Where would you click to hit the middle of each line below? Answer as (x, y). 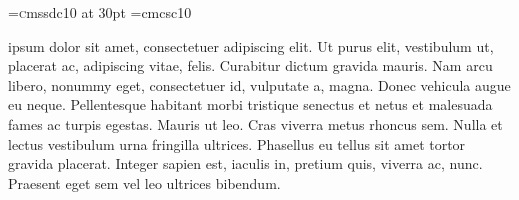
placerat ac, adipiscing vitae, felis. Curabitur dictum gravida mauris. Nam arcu (250, 65)
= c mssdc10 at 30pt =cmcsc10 (100, 12)
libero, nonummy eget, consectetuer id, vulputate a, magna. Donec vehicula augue (259, 84)
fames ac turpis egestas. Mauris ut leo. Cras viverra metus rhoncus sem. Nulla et (255, 123)
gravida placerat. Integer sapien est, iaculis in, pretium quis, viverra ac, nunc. (245, 163)
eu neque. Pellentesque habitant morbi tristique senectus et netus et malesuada (250, 104)
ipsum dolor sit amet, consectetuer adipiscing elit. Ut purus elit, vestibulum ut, (251, 45)
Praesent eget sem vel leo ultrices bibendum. (144, 182)
